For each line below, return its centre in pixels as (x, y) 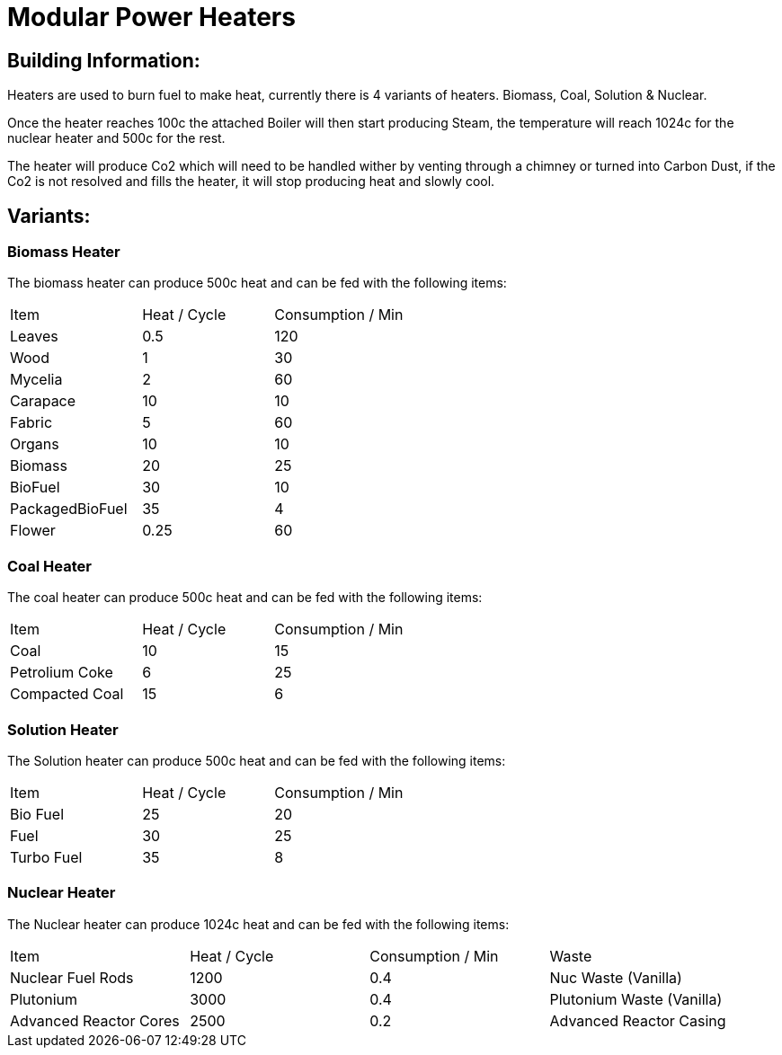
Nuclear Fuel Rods (72, 977)
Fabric (31, 423)
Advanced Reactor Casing (638, 1020)
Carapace (43, 401)
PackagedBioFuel (69, 509)
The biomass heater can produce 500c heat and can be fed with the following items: (257, 283)
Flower (33, 531)
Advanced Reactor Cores (95, 1020)
